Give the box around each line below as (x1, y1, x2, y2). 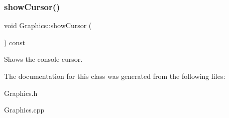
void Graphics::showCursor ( (4, 20, 92, 31)
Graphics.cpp (4, 104, 45, 115)
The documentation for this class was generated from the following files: (4, 71, 225, 81)
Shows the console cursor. (4, 54, 83, 64)
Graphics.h (4, 87, 38, 98)
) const (4, 37, 26, 47)
